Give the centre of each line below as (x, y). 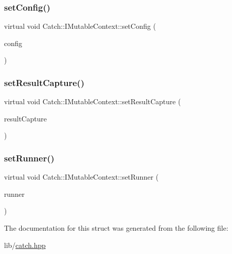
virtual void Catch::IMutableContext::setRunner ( (81, 177)
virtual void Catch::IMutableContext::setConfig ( (80, 26)
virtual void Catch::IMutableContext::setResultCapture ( (92, 101)
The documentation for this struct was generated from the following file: (116, 228)
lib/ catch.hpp (25, 245)
